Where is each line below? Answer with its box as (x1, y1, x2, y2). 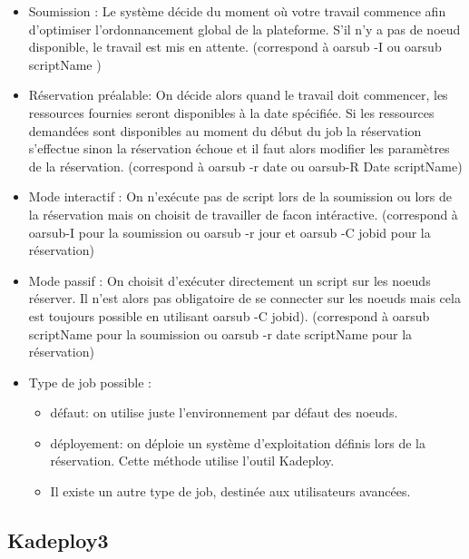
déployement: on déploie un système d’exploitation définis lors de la (50, 433, 425, 452)
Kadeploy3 (7, 526, 109, 554)
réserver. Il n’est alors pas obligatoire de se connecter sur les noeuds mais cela (28, 289, 461, 308)
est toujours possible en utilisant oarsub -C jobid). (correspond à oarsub (28, 306, 430, 325)
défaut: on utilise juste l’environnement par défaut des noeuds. (50, 403, 398, 422)
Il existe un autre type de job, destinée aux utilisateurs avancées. (50, 482, 411, 501)
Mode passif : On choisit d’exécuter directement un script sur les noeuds (28, 270, 431, 289)
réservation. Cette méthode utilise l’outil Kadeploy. (50, 451, 335, 470)
